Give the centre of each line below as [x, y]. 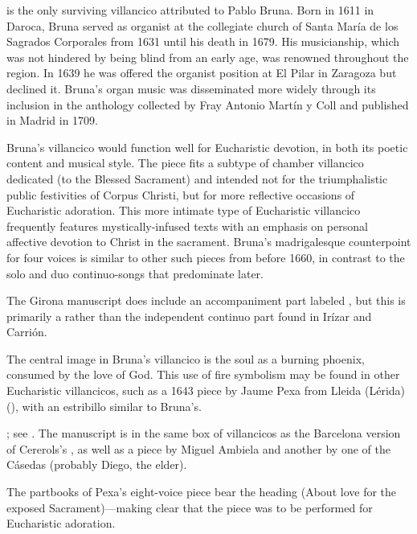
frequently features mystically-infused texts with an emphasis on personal [187, 226]
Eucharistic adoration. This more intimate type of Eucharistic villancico [184, 210]
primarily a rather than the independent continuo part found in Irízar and [189, 316]
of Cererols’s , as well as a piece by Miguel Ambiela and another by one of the [198, 448]
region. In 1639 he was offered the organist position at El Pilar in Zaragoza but [202, 73]
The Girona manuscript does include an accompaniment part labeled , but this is [206, 300]
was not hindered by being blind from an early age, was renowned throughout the [208, 57]
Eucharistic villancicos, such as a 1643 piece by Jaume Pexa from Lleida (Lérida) [206, 390]
